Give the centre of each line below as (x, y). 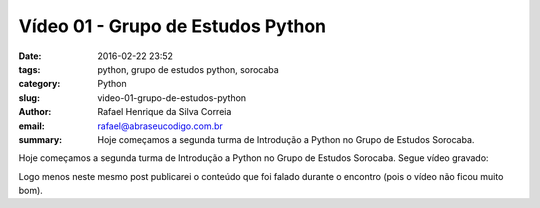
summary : (40, 139)
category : (39, 84)
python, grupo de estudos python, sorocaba (188, 69)
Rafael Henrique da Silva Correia (164, 112)
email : (31, 126)
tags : (29, 69)
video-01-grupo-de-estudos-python (172, 97)
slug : (29, 97)
